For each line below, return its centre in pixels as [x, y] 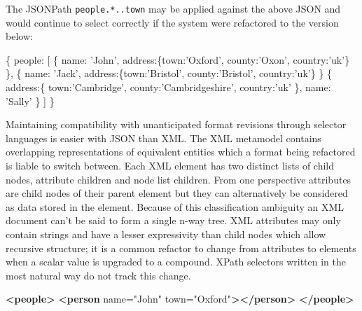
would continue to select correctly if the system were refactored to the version [172, 22]
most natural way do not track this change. [98, 275]
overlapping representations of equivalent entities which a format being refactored [181, 152]
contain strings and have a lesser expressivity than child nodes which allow [166, 234]
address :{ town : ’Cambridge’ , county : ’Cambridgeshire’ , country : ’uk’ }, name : [168, 87]
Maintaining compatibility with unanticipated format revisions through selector [176, 124]
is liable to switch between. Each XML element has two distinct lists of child [170, 165]
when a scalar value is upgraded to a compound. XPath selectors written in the [176, 262]
